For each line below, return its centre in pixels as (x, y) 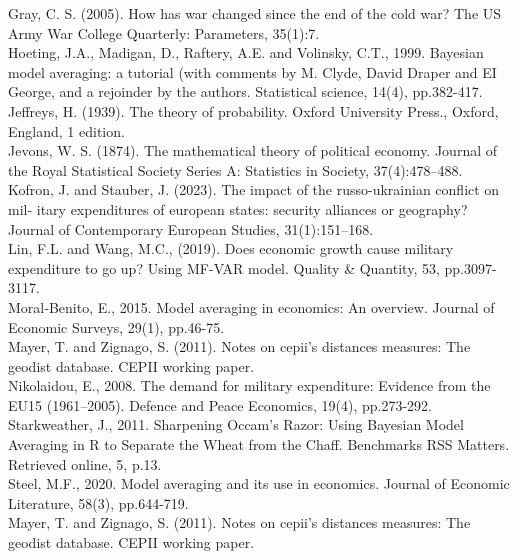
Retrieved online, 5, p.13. (85, 463)
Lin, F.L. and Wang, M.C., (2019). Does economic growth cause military (231, 248)
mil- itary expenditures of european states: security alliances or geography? (238, 208)
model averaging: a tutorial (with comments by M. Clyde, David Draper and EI (252, 71)
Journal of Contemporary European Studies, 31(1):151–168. (191, 228)
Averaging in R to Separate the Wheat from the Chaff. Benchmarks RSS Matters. (259, 444)
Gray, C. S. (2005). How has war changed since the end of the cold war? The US (255, 13)
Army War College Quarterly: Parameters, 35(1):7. (164, 32)
